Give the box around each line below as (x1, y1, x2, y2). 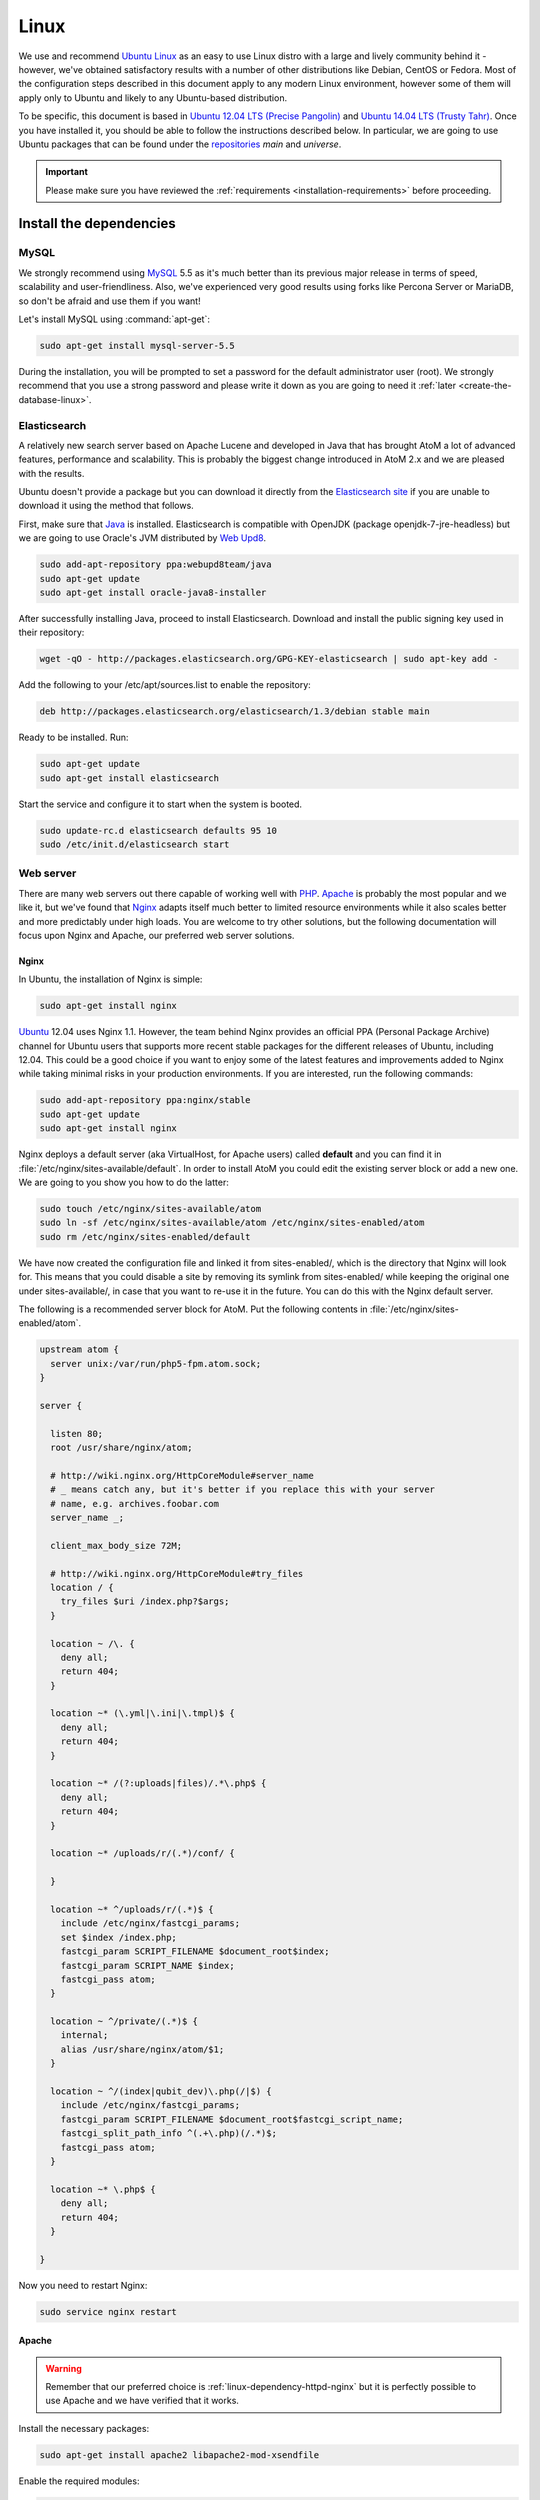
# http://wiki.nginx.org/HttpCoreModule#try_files (50, 1568, 304, 1579)
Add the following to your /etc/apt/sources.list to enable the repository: (18, 679, 312, 691)
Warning (45, 2362, 82, 2374)
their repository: (18, 626, 85, 639)
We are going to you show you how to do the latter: (18, 1176, 229, 1189)
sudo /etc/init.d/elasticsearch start (39, 839, 230, 850)
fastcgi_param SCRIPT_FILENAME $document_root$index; (60, 1946, 330, 1957)
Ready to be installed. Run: (18, 731, 129, 744)
